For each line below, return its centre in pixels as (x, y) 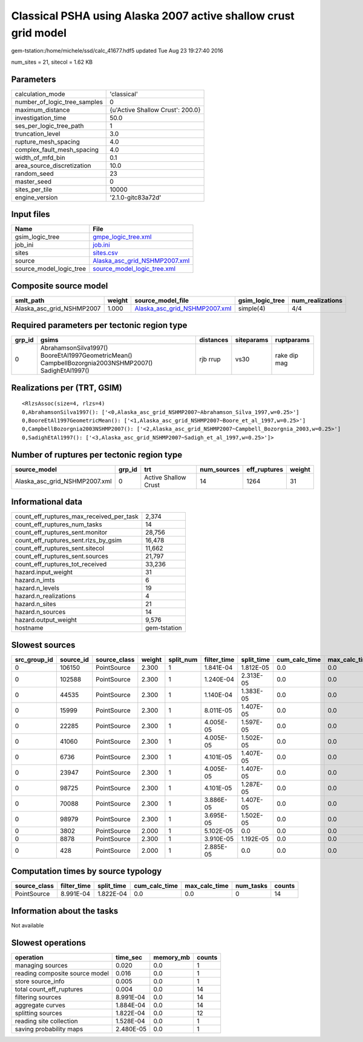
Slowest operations (48, 943)
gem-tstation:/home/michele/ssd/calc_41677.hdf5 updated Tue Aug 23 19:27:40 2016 (117, 51)
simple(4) (252, 308)
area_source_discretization (53, 165)
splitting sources (39, 1013)
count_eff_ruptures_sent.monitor (61, 532)
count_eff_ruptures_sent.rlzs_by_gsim (68, 541)
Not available (28, 925)
